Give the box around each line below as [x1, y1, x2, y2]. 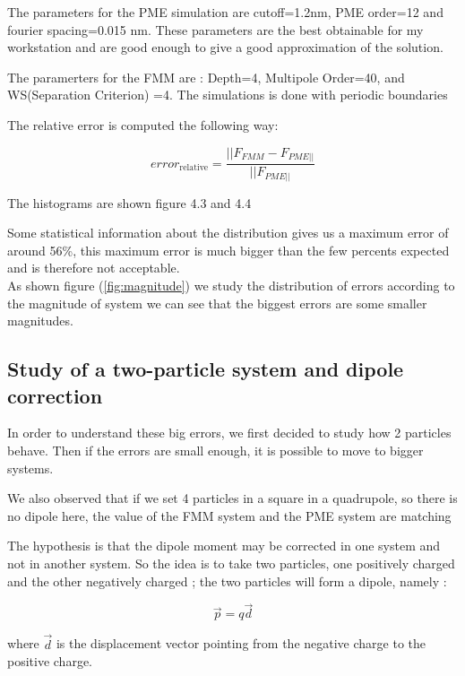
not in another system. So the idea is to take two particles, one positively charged [7, 553, 455, 572]
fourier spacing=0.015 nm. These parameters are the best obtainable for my [7, 20, 424, 39]
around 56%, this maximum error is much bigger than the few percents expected [7, 240, 450, 259]
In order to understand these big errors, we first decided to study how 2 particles [7, 423, 452, 442]
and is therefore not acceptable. [7, 258, 180, 277]
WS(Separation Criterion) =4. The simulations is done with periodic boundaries [7, 85, 448, 104]
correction [7, 381, 103, 409]
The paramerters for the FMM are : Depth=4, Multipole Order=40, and [7, 67, 405, 86]
